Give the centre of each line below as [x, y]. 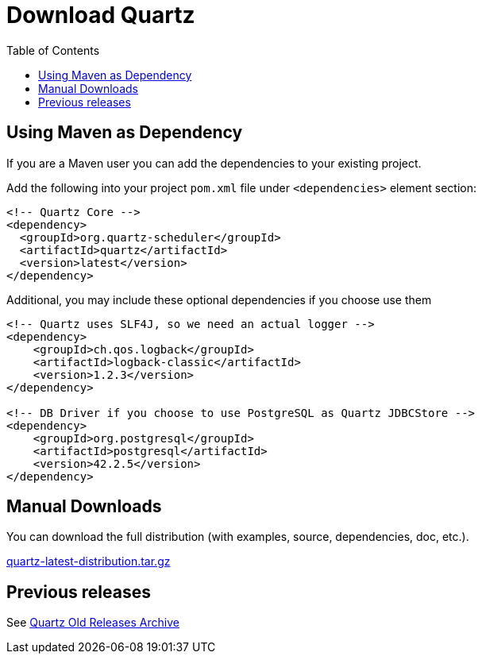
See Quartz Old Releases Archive [93, 623]
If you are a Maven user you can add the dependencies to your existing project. [214, 163]
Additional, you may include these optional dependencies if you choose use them [219, 299]
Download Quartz [101, 15]
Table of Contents [53, 50]
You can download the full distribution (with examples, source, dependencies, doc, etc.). [238, 537]
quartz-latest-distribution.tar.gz [89, 562]
